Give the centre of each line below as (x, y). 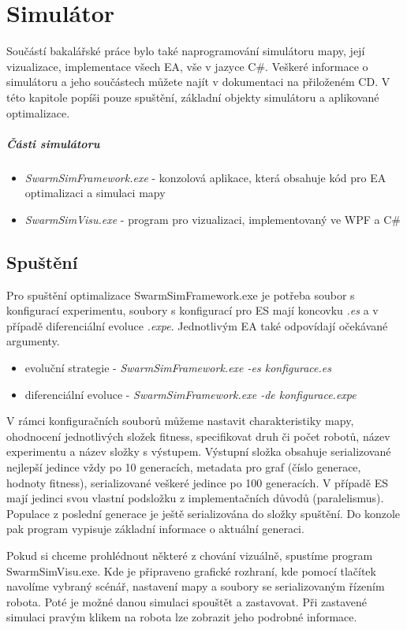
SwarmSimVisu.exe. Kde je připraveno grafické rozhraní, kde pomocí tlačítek (191, 570)
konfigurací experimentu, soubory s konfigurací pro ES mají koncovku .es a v (192, 310)
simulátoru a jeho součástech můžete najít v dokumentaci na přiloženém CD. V (198, 82)
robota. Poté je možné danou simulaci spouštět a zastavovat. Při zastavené (187, 601)
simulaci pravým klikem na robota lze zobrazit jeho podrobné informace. (182, 617)
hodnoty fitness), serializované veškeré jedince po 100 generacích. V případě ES (198, 482)
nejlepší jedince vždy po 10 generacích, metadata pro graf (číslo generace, (184, 466)
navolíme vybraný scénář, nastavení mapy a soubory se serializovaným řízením (196, 586)
